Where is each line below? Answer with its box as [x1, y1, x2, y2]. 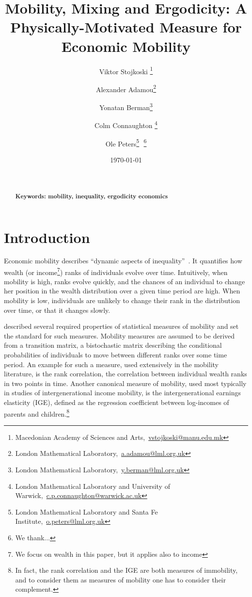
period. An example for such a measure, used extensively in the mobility [4, 359, 219, 369]
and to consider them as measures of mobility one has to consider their [15, 574, 226, 584]
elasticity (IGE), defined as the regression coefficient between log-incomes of [4, 397, 229, 407]
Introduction [4, 227, 90, 247]
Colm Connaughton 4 [94, 119, 157, 130]
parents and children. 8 [4, 407, 70, 419]
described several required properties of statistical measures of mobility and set [4, 321, 239, 331]
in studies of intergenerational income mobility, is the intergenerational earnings [4, 387, 241, 398]
